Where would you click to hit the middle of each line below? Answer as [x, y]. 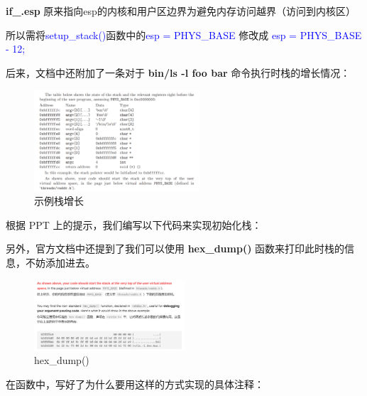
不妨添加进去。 [60, 263]
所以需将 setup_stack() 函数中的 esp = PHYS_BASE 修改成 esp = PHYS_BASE [184, 34]
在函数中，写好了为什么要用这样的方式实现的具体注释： [135, 384]
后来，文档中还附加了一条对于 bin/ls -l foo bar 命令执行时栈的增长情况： [178, 72]
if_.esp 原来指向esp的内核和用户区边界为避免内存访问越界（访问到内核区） [181, 11]
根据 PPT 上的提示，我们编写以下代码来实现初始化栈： [134, 224]
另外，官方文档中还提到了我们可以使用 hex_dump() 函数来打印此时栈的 [175, 248]
